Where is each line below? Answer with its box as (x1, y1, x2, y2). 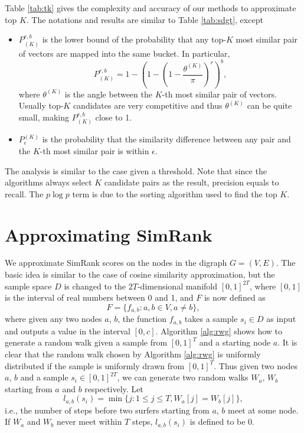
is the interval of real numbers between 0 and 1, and (5, 291, 194, 304)
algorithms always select (5, 176, 92, 188)
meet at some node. (228, 403, 299, 416)
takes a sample (184, 312, 238, 325)
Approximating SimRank (5, 222, 213, 246)
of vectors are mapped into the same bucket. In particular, (18, 47, 230, 59)
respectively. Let (84, 382, 143, 395)
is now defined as (204, 291, 266, 304)
